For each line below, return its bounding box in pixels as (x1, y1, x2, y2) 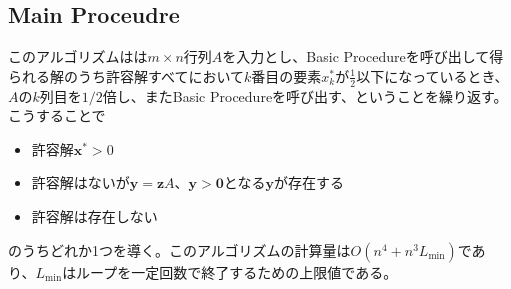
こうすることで (8, 105, 106, 126)
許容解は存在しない (31, 206, 158, 226)
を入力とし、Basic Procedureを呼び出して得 (222, 46, 504, 67)
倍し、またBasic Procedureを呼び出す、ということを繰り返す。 (102, 85, 508, 106)
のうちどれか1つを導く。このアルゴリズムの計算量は (8, 239, 351, 260)
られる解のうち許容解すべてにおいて (8, 65, 245, 86)
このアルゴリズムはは (8, 46, 148, 67)
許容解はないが (31, 172, 130, 193)
